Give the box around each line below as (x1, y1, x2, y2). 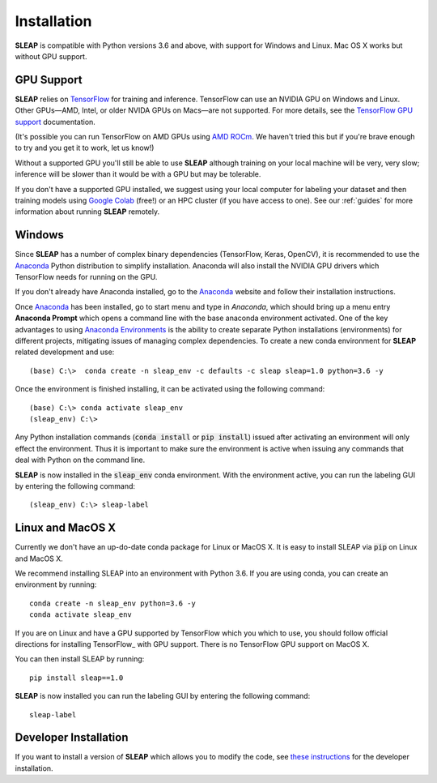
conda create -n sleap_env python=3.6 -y (29, 598, 196, 608)
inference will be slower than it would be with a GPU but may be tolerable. (15, 169, 261, 179)
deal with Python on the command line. (15, 455, 146, 465)
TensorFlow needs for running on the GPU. (15, 272, 158, 282)
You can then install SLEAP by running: (15, 654, 145, 664)
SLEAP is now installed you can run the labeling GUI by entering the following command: (15, 691, 311, 701)
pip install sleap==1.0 (29, 673, 124, 682)
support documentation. (15, 117, 96, 126)
